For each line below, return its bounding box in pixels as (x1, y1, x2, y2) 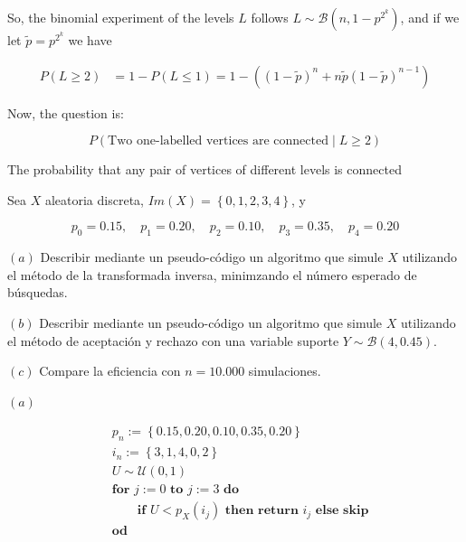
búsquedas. (7, 283, 68, 302)
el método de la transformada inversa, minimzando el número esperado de (7, 265, 417, 284)
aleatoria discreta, (44, 190, 144, 209)
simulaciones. (248, 361, 321, 380)
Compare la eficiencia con (39, 361, 181, 380)
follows (251, 8, 289, 26)
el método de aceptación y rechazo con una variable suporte (7, 331, 339, 350)
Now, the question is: (7, 103, 124, 122)
